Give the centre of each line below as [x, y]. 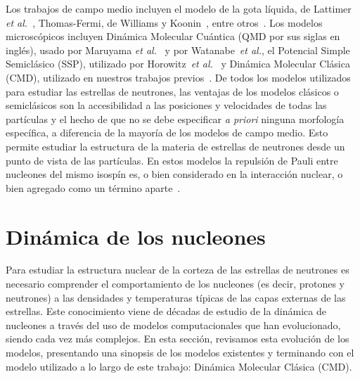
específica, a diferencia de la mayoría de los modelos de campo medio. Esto [167, 133]
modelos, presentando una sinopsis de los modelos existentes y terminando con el [180, 352]
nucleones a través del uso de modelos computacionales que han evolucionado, [173, 325]
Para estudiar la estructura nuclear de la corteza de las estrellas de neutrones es [178, 270]
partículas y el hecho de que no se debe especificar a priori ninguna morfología [175, 118]
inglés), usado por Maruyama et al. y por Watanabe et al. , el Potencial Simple [178, 50]
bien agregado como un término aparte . [93, 187]
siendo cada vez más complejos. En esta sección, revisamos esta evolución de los [178, 339]
